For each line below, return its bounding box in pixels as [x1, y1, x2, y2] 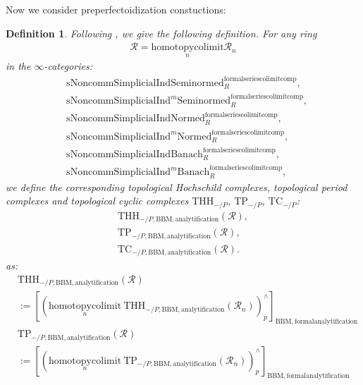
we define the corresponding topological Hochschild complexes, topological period [6, 179, 347, 194]
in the [6, 59, 31, 73]
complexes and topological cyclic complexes [6, 193, 189, 208]
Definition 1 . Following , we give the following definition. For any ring [6, 25, 317, 40]
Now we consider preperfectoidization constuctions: [6, 2, 226, 16]
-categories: [44, 59, 92, 73]
